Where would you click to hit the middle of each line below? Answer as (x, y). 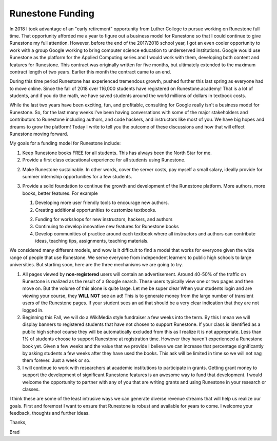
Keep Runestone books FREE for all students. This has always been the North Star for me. (117, 153)
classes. (31, 389)
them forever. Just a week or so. (56, 360)
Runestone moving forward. (39, 134)
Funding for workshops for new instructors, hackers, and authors (104, 219)
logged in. (33, 310)
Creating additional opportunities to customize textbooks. (96, 210)
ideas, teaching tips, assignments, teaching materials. (92, 241)
